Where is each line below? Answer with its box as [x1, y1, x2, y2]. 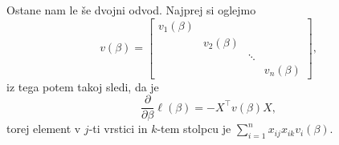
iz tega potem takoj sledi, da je [6, 78, 159, 95]
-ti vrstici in [88, 120, 148, 137]
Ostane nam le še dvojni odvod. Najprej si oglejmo [6, 2, 256, 18]
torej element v [6, 120, 81, 137]
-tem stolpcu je [157, 120, 231, 137]
